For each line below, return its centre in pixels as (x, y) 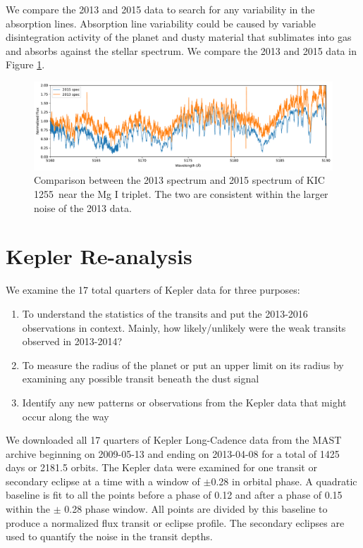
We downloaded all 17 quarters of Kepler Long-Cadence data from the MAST (174, 440)
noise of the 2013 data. (83, 207)
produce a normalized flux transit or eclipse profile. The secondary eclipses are (175, 522)
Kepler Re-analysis (99, 256)
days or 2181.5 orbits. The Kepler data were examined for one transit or (161, 467)
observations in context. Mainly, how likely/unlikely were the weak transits (184, 327)
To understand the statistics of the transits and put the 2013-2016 (165, 313)
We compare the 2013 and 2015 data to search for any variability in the (160, 9)
